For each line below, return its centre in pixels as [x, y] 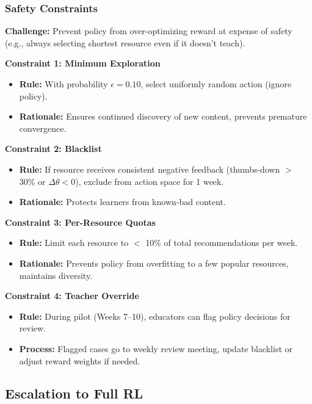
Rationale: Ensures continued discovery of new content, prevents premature [163, 116]
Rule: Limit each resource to [74, 243]
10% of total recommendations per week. [222, 243]
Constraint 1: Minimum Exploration [83, 63]
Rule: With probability [63, 84]
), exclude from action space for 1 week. [150, 181]
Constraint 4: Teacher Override [72, 296]
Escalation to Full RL [74, 393]
